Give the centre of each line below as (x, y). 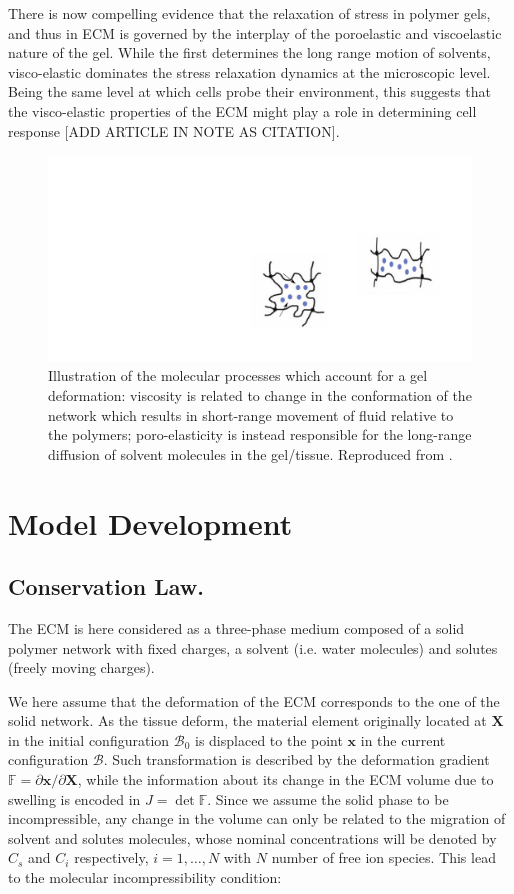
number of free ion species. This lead (383, 857)
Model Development (150, 522)
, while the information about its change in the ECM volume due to (285, 779)
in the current (403, 739)
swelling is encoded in (74, 798)
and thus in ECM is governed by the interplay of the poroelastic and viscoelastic (255, 32)
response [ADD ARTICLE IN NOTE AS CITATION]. (174, 130)
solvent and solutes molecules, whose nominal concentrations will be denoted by (252, 837)
